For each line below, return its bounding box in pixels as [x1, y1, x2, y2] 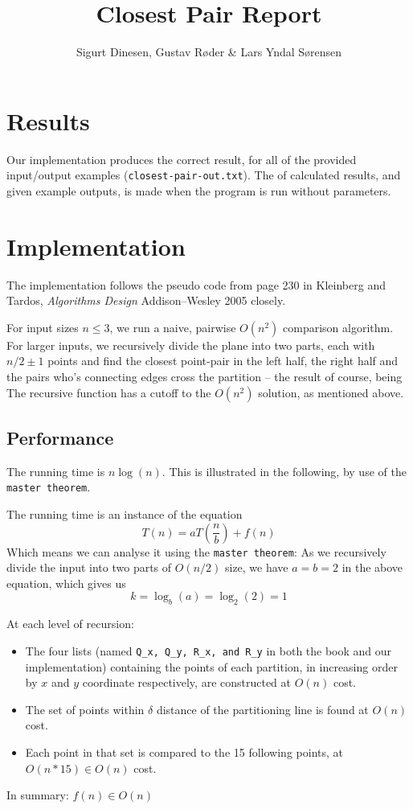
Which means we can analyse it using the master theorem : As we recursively [6, 543, 386, 560]
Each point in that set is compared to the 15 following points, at [25, 743, 343, 760]
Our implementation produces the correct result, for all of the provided [6, 150, 357, 167]
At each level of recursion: [6, 615, 134, 632]
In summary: [6, 786, 69, 803]
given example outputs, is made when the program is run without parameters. [6, 182, 391, 199]
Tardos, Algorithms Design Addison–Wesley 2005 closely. [6, 292, 286, 309]
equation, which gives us [6, 574, 126, 591]
